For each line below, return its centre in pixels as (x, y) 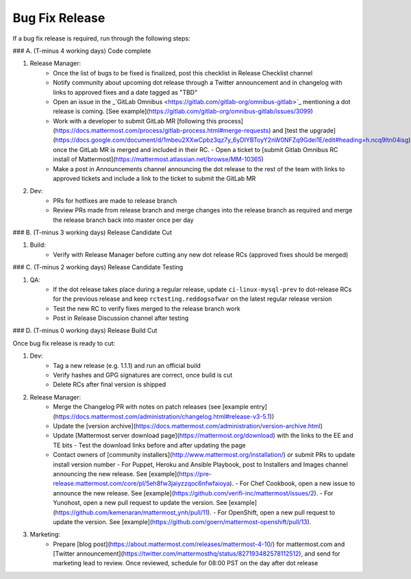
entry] (259, 407)
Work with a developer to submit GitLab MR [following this (135, 121)
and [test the (290, 131)
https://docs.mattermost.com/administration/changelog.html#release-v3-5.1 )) (165, 416)
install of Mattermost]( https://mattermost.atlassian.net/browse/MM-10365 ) (158, 159)
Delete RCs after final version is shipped (110, 384)
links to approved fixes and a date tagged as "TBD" (125, 92)
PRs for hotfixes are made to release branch (115, 200)
